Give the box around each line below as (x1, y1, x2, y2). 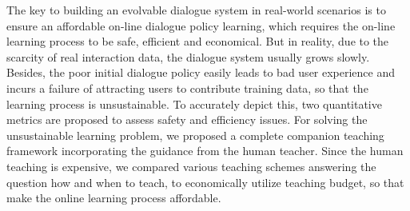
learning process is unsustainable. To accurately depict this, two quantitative (6, 95, 382, 112)
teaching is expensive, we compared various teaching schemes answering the (6, 157, 376, 174)
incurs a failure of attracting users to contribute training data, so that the (6, 79, 368, 96)
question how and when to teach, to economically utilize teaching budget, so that (6, 173, 404, 190)
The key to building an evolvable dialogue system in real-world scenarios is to (6, 2, 386, 18)
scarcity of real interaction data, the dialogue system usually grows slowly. (6, 48, 370, 65)
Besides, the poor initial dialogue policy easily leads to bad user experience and (6, 64, 396, 81)
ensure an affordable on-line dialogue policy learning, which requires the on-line (6, 17, 396, 34)
